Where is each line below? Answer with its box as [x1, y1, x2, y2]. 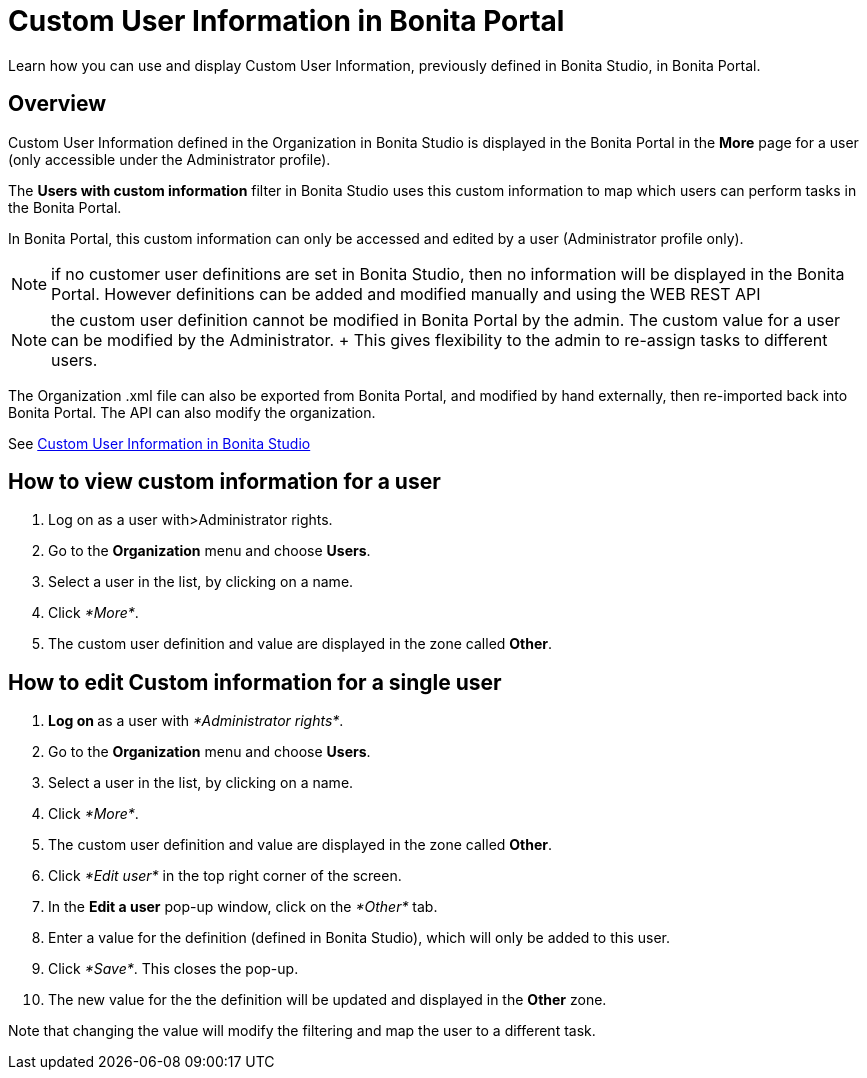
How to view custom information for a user [8, 469, 441, 495]
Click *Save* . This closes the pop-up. [48, 960, 299, 978]
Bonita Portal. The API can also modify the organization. [8, 403, 376, 421]
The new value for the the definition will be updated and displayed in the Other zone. [48, 991, 607, 1009]
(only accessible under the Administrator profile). [8, 150, 331, 168]
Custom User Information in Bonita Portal [8, 4, 565, 38]
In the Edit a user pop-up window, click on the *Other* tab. [48, 898, 438, 916]
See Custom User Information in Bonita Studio [8, 434, 311, 452]
